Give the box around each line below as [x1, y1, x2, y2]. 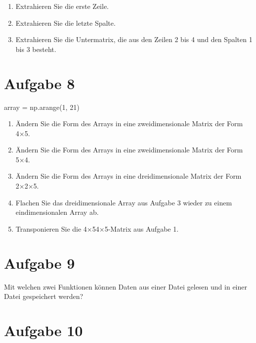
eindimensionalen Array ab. [15, 207, 99, 217]
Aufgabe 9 [4, 252, 75, 273]
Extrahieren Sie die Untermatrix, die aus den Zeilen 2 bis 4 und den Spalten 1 [15, 34, 253, 45]
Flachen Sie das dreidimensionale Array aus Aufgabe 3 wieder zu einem [15, 197, 232, 207]
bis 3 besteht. [15, 44, 56, 54]
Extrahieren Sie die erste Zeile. [15, 1, 109, 11]
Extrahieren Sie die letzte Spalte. [15, 17, 116, 28]
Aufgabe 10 [4, 320, 83, 340]
